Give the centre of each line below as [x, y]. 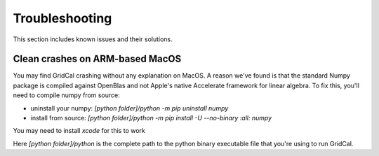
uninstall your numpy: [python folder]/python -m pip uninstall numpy [129, 108]
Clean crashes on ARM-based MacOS [97, 59]
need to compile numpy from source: [67, 95]
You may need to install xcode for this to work [79, 131]
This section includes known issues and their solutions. [93, 39]
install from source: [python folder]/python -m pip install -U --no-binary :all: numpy [151, 118]
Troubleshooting [62, 18]
